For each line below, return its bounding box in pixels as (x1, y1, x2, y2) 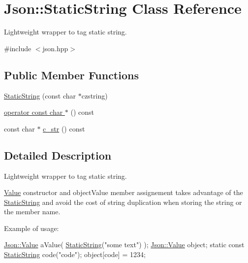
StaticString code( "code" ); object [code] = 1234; (4, 249, 146, 260)
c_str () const (43, 123, 85, 133)
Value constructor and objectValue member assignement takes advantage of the (4, 187, 243, 197)
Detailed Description (4, 147, 112, 163)
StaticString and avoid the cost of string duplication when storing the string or (4, 197, 242, 207)
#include (4, 43, 31, 53)
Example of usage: (4, 223, 59, 233)
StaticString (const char (4, 90, 76, 100)
